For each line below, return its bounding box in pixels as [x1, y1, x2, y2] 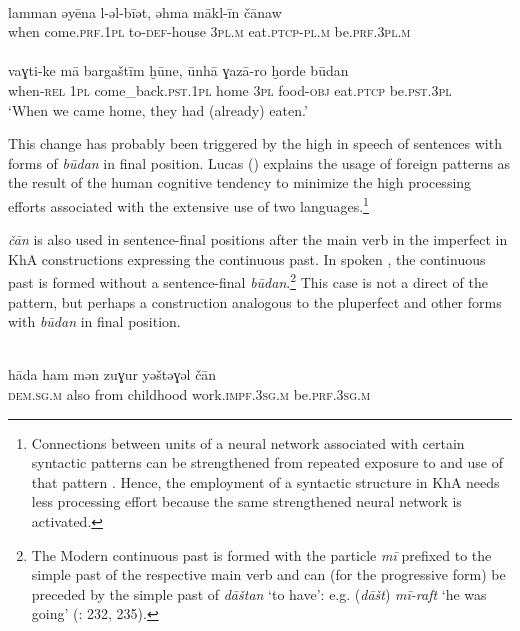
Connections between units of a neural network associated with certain [31, 432, 465, 453]
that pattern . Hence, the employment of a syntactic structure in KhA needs [31, 471, 500, 492]
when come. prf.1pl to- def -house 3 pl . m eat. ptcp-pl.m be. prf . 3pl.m [8, 21, 411, 42]
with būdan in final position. [8, 311, 181, 332]
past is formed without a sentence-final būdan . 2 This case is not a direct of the [8, 269, 489, 293]
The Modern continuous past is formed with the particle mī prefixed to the [31, 544, 492, 565]
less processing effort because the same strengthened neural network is [31, 491, 462, 512]
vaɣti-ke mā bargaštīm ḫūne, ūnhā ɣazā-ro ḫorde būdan [8, 60, 349, 81]
